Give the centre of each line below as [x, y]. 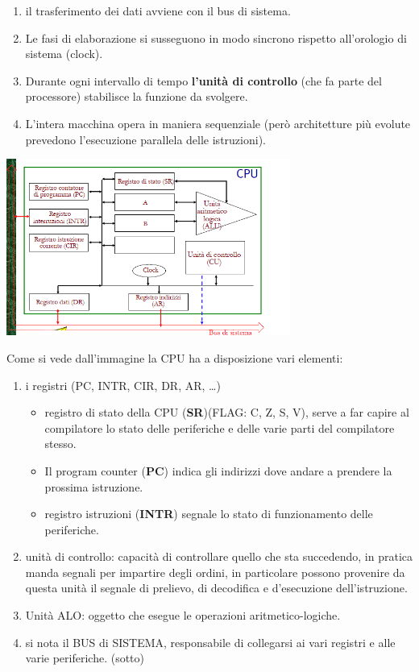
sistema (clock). [64, 54]
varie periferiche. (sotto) [85, 658]
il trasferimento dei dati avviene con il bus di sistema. [158, 10]
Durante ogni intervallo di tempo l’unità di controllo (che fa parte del [203, 80]
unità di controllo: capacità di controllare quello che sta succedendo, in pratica [219, 556]
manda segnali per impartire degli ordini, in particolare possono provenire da [215, 572]
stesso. [60, 444]
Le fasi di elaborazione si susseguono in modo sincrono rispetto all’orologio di [216, 37]
